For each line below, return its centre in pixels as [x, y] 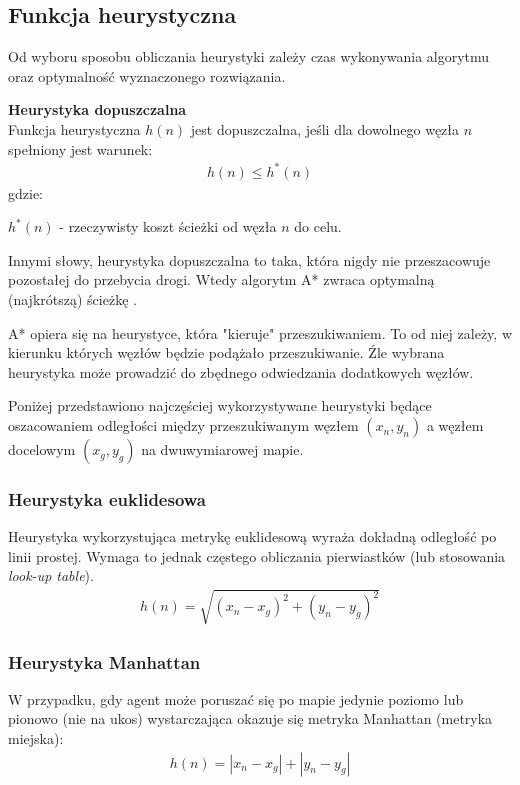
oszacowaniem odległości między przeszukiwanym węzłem [183, 425]
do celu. [318, 226]
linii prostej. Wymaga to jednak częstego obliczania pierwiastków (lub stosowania [257, 555]
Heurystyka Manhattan [104, 661]
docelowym [42, 449]
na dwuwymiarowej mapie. [222, 449]
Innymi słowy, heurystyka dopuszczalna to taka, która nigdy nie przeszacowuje [249, 259]
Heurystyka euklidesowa [107, 498]
